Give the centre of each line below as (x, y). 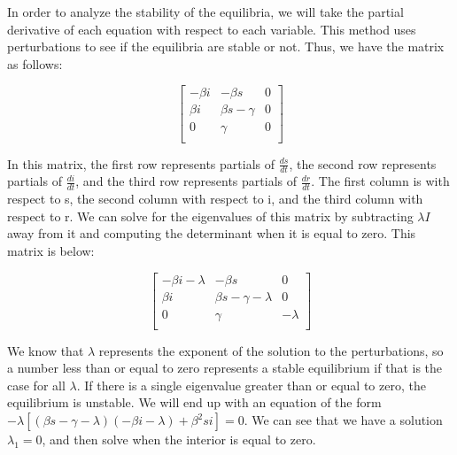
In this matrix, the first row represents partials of (141, 163)
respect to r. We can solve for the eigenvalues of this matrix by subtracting (210, 216)
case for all (36, 385)
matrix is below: (51, 250)
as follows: (35, 63)
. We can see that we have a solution (343, 420)
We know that (46, 350)
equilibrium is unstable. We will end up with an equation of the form (194, 402)
